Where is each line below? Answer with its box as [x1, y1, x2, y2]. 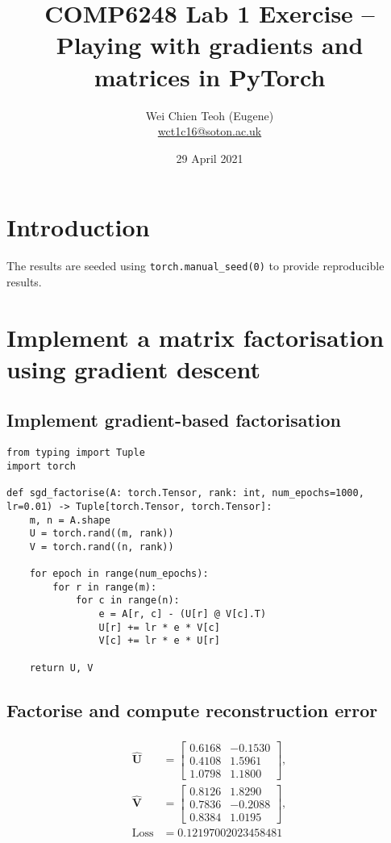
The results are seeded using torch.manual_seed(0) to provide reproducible [6, 257, 385, 274]
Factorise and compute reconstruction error [6, 697, 378, 722]
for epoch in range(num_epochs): [29, 568, 209, 580]
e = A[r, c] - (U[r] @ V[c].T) [98, 608, 267, 620]
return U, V [29, 661, 94, 674]
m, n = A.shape [29, 514, 110, 526]
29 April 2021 [176, 149, 243, 166]
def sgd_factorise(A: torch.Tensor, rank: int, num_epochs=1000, [6, 487, 364, 499]
